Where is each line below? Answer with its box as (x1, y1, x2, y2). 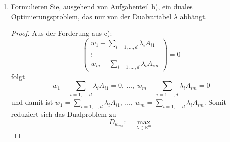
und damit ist (11, 97, 53, 107)
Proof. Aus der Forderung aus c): (11, 28, 112, 38)
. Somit (204, 97, 227, 107)
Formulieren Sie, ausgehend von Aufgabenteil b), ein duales (11, 1, 193, 11)
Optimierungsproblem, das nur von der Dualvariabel (11, 11, 172, 21)
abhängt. (180, 11, 207, 21)
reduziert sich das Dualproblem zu (11, 109, 116, 119)
